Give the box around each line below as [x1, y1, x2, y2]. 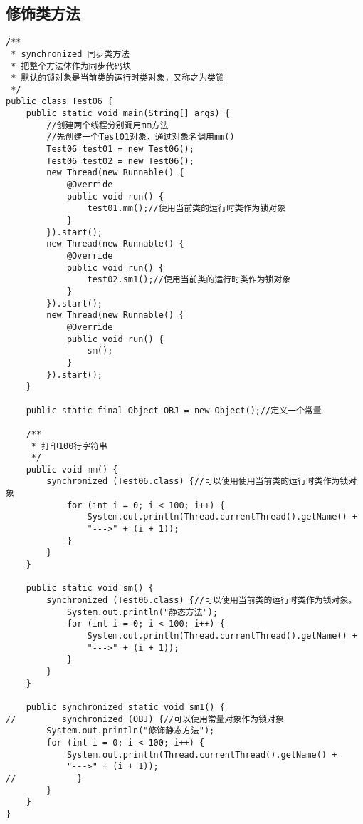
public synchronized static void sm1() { [26, 701, 225, 712]
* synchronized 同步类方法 [11, 48, 130, 59]
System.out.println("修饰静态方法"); [46, 726, 215, 736]
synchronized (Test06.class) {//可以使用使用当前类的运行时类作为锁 [46, 476, 349, 487]
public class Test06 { [6, 96, 113, 107]
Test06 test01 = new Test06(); [46, 144, 194, 155]
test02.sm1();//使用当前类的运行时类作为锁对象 [87, 274, 291, 285]
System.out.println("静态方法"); [66, 607, 219, 617]
